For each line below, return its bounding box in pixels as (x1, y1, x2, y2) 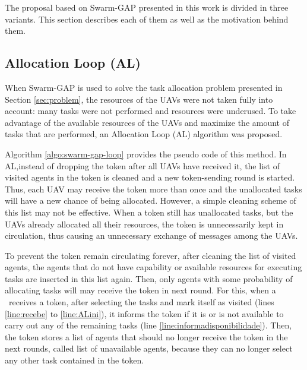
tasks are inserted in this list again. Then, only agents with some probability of (5, 272, 293, 284)
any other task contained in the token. (5, 354, 144, 366)
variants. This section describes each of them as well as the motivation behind (5, 12, 289, 25)
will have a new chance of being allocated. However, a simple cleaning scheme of (5, 194, 296, 207)
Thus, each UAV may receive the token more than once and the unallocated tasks (5, 182, 302, 195)
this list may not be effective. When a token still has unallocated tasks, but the (5, 205, 293, 218)
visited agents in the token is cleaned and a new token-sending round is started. (5, 171, 295, 184)
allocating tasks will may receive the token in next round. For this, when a (5, 284, 276, 296)
